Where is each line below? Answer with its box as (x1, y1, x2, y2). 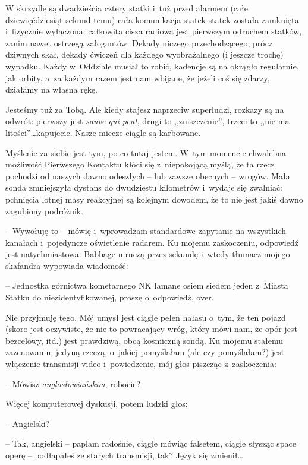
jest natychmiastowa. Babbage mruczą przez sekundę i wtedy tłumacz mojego (5, 248, 290, 260)
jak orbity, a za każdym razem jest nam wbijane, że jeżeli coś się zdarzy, (5, 71, 270, 84)
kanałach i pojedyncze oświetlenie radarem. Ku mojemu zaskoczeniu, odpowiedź (5, 236, 298, 248)
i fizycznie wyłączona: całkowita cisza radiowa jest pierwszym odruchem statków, (5, 25, 302, 37)
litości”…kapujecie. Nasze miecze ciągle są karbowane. (5, 126, 201, 138)
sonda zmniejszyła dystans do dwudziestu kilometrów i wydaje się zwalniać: (5, 181, 283, 194)
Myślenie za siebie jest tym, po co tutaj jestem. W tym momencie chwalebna (5, 146, 286, 159)
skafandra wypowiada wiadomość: (5, 259, 128, 271)
